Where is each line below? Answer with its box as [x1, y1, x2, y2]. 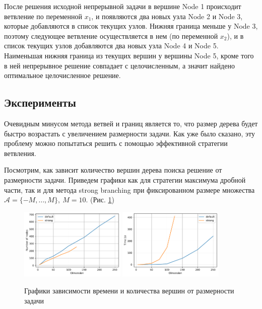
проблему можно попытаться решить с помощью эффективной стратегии [4, 138, 228, 148]
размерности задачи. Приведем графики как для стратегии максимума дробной [4, 174, 246, 185]
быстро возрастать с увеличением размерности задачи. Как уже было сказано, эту [4, 128, 255, 138]
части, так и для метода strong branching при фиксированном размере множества [4, 184, 255, 195]
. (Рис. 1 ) [86, 194, 115, 205]
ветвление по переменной [4, 11, 82, 21]
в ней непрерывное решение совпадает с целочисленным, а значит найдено [4, 60, 235, 70]
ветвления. [4, 147, 36, 158]
